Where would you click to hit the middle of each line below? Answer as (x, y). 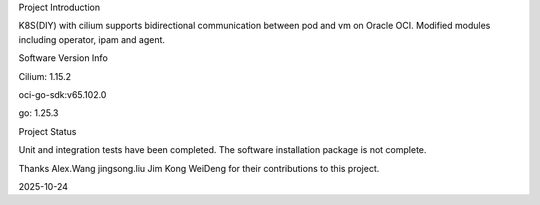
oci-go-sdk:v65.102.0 (62, 94)
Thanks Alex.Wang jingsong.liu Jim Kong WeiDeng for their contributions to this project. (199, 168)
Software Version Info (63, 58)
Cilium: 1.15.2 (45, 76)
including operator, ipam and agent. (91, 39)
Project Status (47, 131)
